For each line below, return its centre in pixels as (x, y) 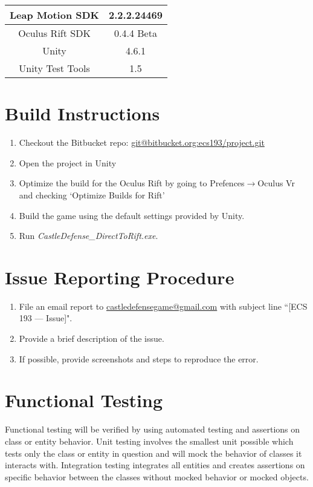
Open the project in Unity (68, 162)
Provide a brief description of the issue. (92, 338)
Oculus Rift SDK (54, 33)
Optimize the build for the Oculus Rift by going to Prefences (132, 183)
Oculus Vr (276, 183)
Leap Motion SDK (55, 15)
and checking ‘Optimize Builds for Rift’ (92, 194)
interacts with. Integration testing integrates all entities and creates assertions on (155, 465)
